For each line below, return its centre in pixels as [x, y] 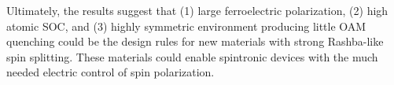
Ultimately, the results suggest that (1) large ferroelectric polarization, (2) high [197, 10]
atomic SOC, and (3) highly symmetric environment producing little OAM [186, 26]
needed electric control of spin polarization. [110, 72]
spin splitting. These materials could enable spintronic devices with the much [192, 56]
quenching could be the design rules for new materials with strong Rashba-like [195, 41]
